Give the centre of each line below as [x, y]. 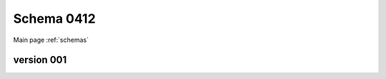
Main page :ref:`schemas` [51, 40]
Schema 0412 [54, 19]
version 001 [40, 60]
